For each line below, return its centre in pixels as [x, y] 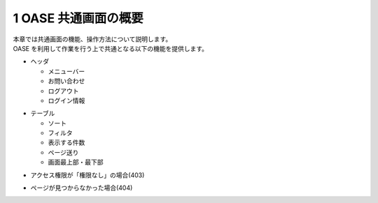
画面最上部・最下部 [76, 162]
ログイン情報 [66, 100]
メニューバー [66, 71]
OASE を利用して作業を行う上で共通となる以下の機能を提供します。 [110, 48]
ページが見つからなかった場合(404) [82, 188]
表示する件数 [66, 142]
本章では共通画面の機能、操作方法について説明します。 [92, 39]
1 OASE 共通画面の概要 [78, 18]
